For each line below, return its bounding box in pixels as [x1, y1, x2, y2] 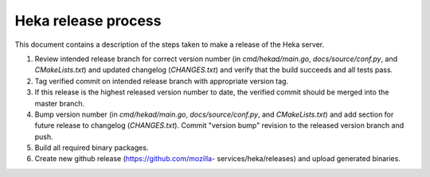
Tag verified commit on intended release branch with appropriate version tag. [34, 76, 289, 86]
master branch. [34, 98, 85, 108]
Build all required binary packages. [34, 143, 149, 152]
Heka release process [14, 12, 162, 29]
